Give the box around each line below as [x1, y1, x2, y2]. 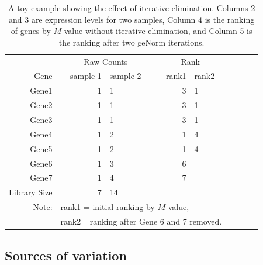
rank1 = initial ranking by [60, 201, 155, 213]
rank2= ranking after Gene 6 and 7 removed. [60, 215, 222, 227]
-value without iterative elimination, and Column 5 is [61, 25, 252, 37]
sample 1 [70, 70, 102, 82]
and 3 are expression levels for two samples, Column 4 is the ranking [8, 13, 255, 25]
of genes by [11, 25, 51, 37]
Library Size [9, 186, 53, 198]
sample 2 [109, 70, 141, 82]
